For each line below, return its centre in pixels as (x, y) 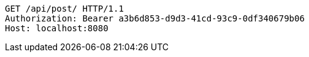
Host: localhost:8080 (57, 28)
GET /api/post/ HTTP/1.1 (64, 9)
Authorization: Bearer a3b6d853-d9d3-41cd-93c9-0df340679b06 (155, 18)
